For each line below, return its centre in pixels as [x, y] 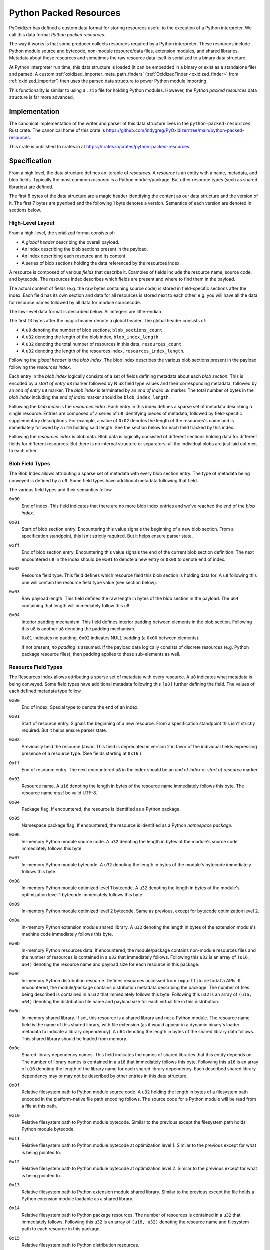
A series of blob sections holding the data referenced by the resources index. [101, 263]
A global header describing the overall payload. [71, 242]
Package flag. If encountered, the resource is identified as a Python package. [101, 809]
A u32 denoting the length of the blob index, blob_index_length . [91, 337]
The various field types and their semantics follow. [61, 490]
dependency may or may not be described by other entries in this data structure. [105, 1076]
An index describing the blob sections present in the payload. [85, 249]
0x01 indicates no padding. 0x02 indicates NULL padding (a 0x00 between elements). [111, 638]
